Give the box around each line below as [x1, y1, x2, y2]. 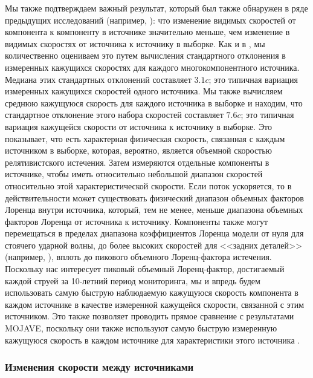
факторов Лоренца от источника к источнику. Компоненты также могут [5, 215, 268, 227]
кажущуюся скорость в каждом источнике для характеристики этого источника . [5, 333, 300, 346]
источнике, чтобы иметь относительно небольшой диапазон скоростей [5, 168, 263, 180]
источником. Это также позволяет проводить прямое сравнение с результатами [5, 310, 294, 322]
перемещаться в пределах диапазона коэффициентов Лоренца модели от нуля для [5, 227, 304, 240]
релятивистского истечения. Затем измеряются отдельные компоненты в [5, 155, 269, 168]
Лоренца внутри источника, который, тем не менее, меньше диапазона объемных [5, 203, 303, 216]
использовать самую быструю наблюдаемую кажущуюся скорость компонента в [5, 286, 298, 299]
